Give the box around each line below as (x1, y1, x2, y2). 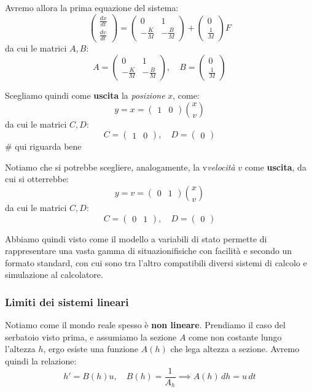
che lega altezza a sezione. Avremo (170, 342, 300, 355)
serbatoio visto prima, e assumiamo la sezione (5, 330, 177, 343)
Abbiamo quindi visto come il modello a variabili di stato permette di (5, 232, 267, 245)
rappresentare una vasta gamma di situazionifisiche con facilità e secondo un (5, 244, 292, 257)
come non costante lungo (189, 330, 282, 343)
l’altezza (5, 342, 36, 355)
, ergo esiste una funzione (43, 342, 139, 355)
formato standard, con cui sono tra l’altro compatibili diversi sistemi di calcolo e (5, 256, 307, 269)
